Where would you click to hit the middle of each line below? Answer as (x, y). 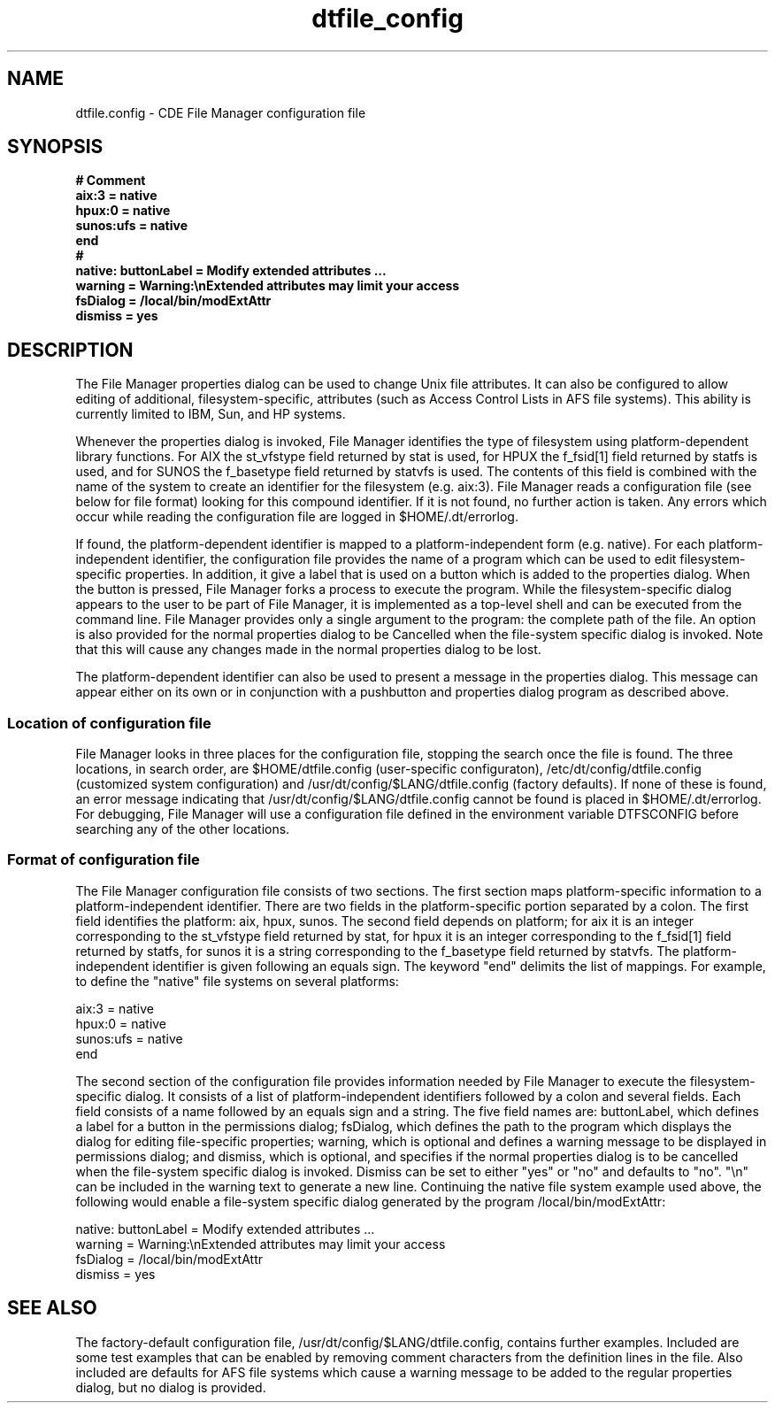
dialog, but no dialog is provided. (171, 1387)
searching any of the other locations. (183, 829)
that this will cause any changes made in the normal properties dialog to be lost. (308, 650)
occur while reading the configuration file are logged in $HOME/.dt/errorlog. (297, 517)
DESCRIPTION (70, 350)
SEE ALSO (52, 1308)
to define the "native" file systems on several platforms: (237, 981)
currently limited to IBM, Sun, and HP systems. (211, 414)
